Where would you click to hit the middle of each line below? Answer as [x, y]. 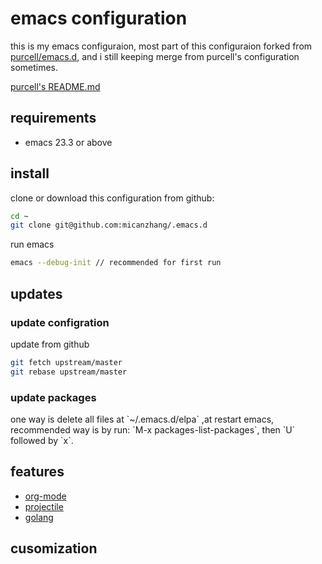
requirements [53, 118]
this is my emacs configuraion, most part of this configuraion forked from [161, 46]
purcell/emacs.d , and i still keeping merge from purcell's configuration [155, 56]
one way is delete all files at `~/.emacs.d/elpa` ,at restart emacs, [142, 419]
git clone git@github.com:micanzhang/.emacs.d [109, 225]
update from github [50, 344]
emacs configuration [99, 18]
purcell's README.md [55, 86]
